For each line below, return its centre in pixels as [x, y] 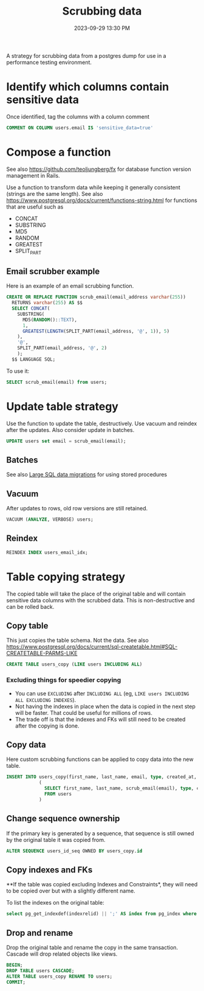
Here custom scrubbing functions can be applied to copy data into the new [100, 759]
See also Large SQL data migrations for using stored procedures [87, 475]
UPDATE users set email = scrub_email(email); [66, 441]
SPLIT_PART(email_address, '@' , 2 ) [62, 348]
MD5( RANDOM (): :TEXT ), [50, 320]
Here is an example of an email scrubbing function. [70, 286]
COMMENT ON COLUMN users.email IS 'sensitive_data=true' [80, 128]
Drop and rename [40, 933]
